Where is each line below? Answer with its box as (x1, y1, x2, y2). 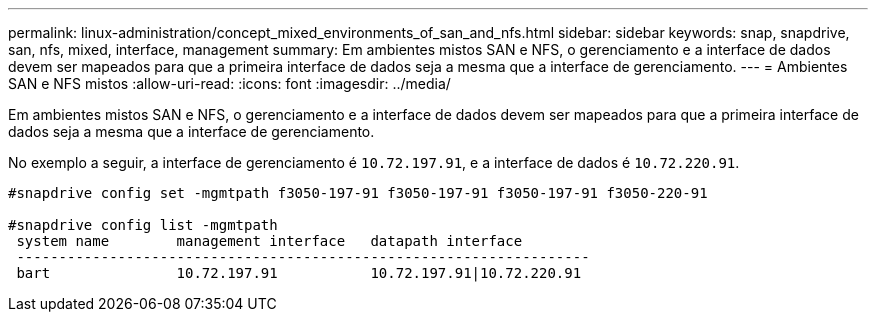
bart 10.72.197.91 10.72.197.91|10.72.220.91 (16, 265, 582, 281)
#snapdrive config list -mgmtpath (8, 217, 278, 233)
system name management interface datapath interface (16, 233, 523, 249)
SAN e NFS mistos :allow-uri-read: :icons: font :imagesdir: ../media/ (8, 75, 451, 92)
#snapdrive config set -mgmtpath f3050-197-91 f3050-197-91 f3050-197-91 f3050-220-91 (8, 185, 708, 201)
